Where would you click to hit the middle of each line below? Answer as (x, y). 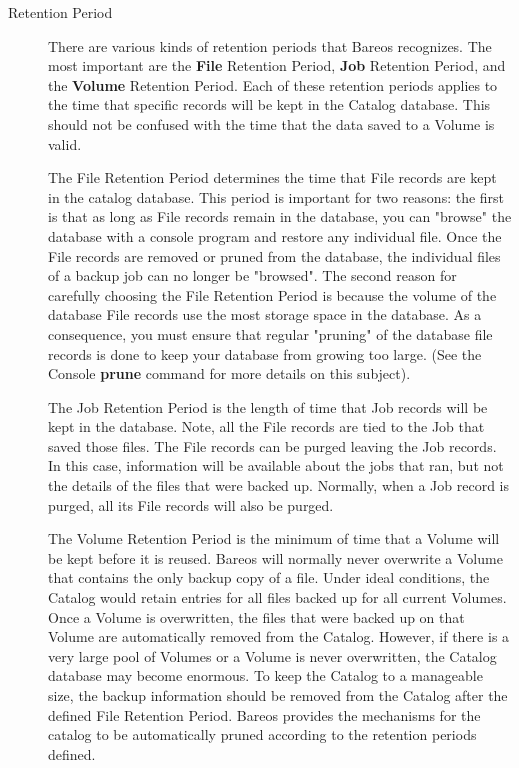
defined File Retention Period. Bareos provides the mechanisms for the (264, 714)
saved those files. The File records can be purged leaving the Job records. (272, 445)
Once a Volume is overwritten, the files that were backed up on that (256, 616)
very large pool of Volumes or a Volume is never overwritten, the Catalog (272, 655)
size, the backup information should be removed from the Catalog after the (278, 695)
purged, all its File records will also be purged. (191, 504)
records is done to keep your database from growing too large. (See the (265, 353)
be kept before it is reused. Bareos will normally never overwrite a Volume (275, 557)
